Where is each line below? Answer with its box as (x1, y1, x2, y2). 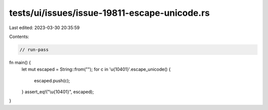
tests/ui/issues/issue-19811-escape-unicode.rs (9, 7, 210, 18)
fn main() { (9, 59, 31, 65)
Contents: (9, 34, 29, 39)
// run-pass (19, 47, 49, 52)
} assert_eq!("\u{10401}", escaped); (21, 89, 94, 95)
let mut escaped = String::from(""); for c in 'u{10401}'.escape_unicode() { (21, 67, 171, 73)
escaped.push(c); (34, 77, 70, 83)
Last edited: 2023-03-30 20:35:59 (9, 25, 80, 31)
